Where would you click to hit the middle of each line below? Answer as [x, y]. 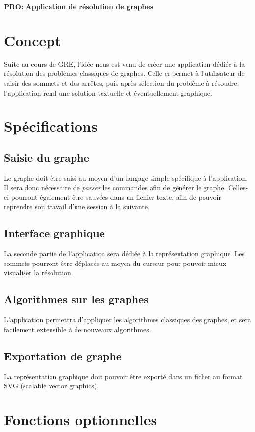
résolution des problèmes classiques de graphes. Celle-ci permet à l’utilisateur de [124, 73]
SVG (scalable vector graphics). [51, 386]
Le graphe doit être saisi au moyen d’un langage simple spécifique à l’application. [126, 178]
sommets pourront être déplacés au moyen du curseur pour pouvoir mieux [115, 263]
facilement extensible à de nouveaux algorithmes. [77, 329]
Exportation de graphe [63, 355]
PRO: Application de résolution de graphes [79, 6]
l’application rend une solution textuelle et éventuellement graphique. [108, 92]
